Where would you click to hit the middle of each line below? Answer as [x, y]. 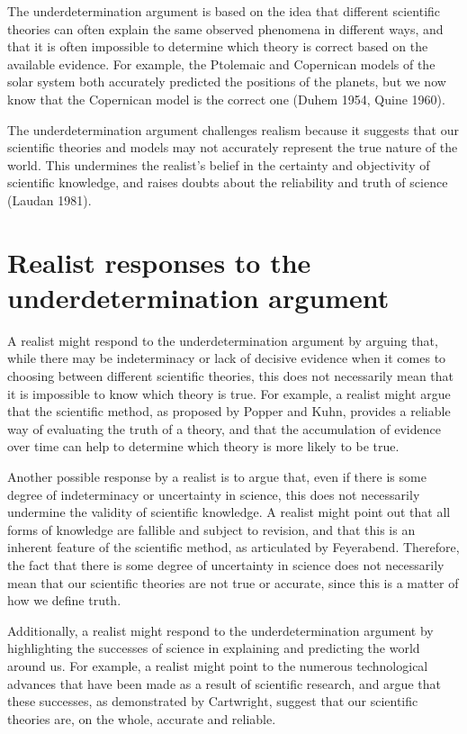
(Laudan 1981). [49, 199]
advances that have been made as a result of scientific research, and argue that [224, 683]
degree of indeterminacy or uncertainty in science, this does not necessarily [214, 494]
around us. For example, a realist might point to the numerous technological [218, 665]
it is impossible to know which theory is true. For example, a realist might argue [229, 393]
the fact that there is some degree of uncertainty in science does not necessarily [226, 564]
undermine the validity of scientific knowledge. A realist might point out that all [229, 512]
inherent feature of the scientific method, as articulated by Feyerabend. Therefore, [233, 547]
